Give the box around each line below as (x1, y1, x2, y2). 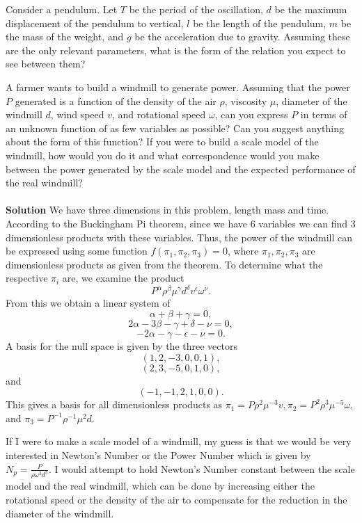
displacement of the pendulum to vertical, (6, 15, 184, 30)
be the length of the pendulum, (193, 15, 326, 30)
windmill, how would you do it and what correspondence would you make (6, 147, 320, 162)
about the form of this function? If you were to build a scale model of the (6, 134, 319, 149)
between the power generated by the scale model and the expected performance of (6, 161, 356, 176)
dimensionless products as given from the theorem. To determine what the (6, 257, 323, 271)
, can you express (214, 107, 288, 122)
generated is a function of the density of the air (15, 93, 217, 108)
